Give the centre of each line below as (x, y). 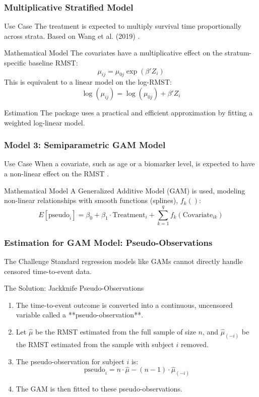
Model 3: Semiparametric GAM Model (85, 145)
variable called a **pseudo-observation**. (80, 315)
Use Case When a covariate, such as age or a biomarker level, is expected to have (129, 163)
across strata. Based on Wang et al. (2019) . (72, 36)
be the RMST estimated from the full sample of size (115, 332)
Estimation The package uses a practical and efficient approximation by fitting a (128, 112)
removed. (195, 344)
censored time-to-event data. (48, 271)
